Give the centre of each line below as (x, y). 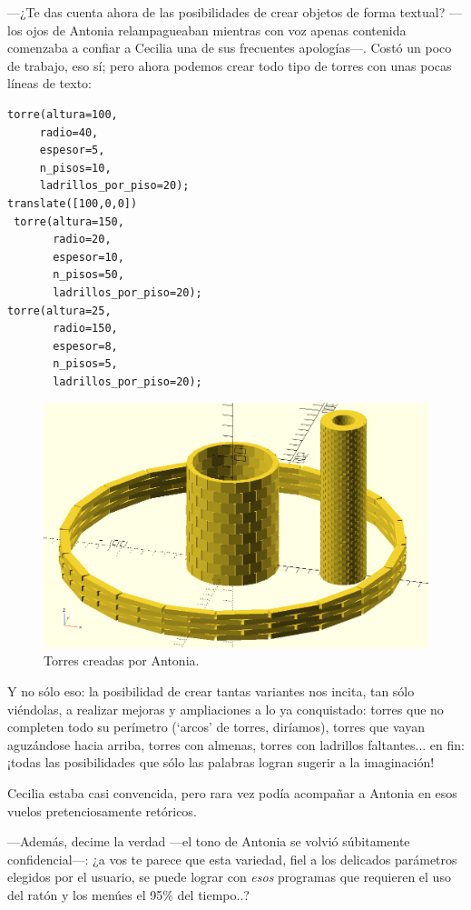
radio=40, (69, 132)
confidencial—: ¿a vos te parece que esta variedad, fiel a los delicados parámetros (232, 859)
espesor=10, (88, 257)
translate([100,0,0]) (73, 203)
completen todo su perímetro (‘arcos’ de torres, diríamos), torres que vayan (216, 727)
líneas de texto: (50, 83)
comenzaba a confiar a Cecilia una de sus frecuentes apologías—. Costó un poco (230, 48)
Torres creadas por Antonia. (122, 660)
